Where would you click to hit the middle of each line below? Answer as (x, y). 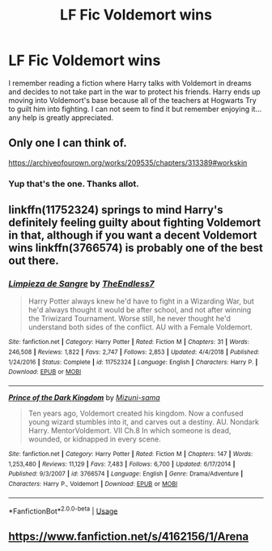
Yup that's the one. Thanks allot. (74, 183)
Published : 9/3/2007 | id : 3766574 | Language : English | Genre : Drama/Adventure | (126, 474)
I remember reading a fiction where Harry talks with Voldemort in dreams (130, 83)
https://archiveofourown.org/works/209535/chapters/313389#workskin (128, 162)
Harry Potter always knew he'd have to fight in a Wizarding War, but (141, 301)
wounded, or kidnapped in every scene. (94, 439)
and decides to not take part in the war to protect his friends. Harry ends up (134, 92)
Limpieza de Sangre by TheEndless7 (82, 283)
